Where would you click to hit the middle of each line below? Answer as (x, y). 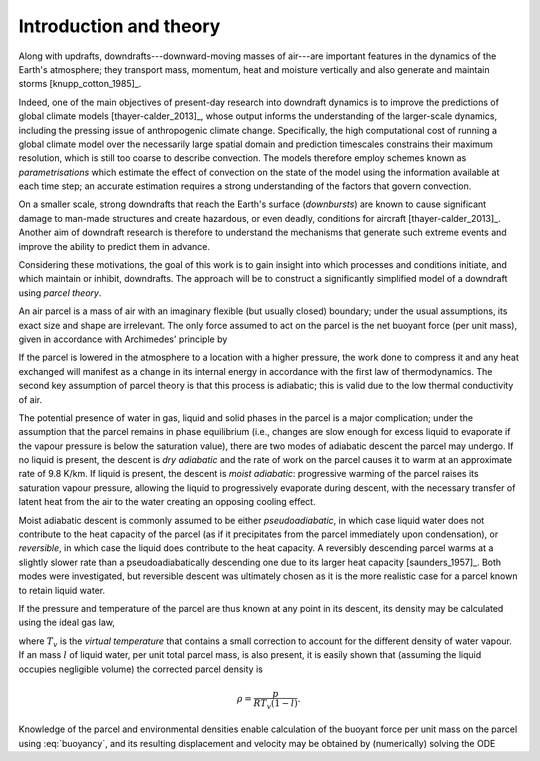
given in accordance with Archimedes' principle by (123, 339)
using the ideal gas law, (66, 622)
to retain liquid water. (61, 590)
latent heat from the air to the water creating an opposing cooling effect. (167, 502)
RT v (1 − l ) (276, 704)
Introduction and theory (119, 26)
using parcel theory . (60, 292)
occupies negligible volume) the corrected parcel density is (141, 669)
